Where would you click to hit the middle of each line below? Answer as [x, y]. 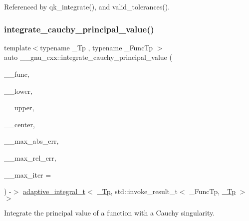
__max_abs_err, [31, 141]
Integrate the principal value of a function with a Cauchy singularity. [110, 212]
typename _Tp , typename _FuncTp [97, 47]
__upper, [19, 108]
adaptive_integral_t [54, 191]
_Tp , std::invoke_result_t [137, 191]
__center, [19, 124]
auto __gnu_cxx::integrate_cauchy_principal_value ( [88, 57]
